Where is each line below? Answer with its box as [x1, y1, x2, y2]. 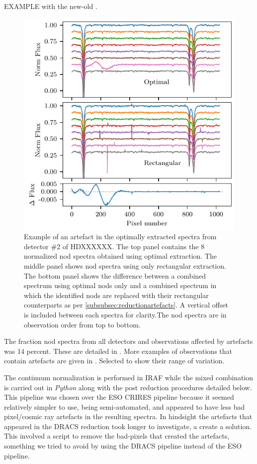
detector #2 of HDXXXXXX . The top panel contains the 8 [24, 241, 205, 251]
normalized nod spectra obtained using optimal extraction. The [24, 251, 217, 261]
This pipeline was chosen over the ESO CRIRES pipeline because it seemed [4, 392, 234, 402]
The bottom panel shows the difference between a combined [24, 270, 206, 281]
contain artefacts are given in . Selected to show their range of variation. [4, 355, 225, 366]
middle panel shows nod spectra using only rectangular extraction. [24, 260, 226, 271]
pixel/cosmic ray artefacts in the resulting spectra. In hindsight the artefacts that [4, 411, 253, 422]
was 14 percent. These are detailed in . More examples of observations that [4, 345, 232, 356]
